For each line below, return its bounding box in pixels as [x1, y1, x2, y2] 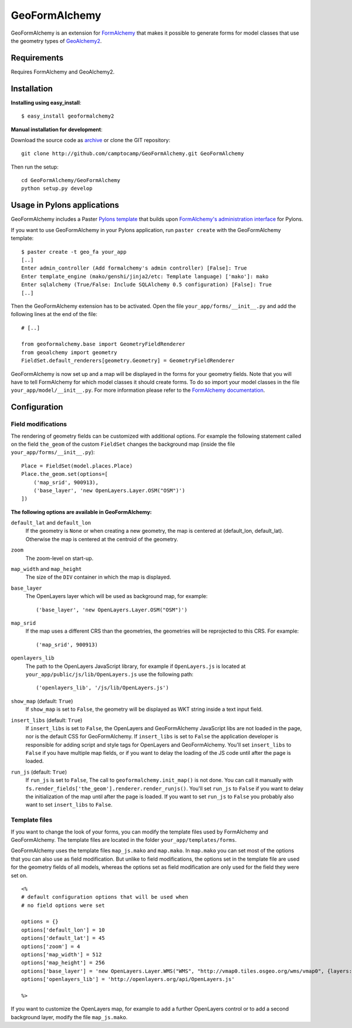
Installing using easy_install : [11, 99, 82, 106]
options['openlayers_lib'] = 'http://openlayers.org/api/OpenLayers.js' [21, 976, 235, 983]
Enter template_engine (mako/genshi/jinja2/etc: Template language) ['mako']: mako [21, 273, 269, 280]
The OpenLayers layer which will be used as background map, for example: [25, 593, 208, 600]
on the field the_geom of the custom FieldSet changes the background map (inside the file [11, 441, 235, 448]
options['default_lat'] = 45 [21, 935, 105, 942]
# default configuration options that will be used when [21, 893, 189, 901]
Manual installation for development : [11, 126, 103, 133]
